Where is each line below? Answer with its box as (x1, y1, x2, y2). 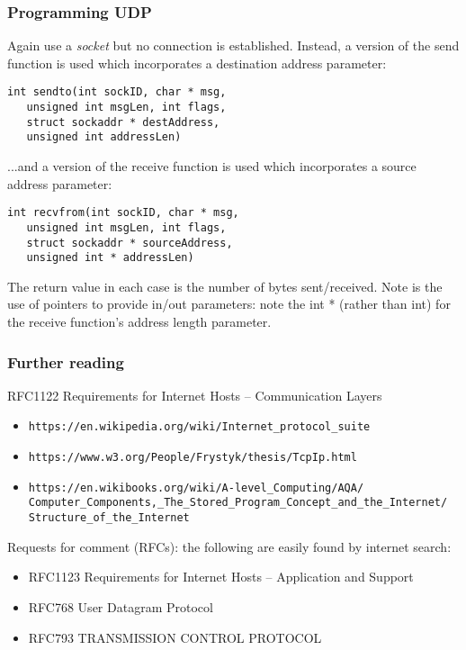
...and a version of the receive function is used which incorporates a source (7, 157, 417, 176)
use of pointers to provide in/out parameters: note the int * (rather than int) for (7, 294, 451, 313)
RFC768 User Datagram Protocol (28, 597, 213, 616)
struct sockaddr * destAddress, (26, 115, 220, 129)
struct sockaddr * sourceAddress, (26, 236, 233, 249)
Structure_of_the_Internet (28, 511, 190, 525)
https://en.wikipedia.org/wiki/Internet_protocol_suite (28, 420, 371, 434)
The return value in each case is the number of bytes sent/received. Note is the (7, 276, 443, 295)
